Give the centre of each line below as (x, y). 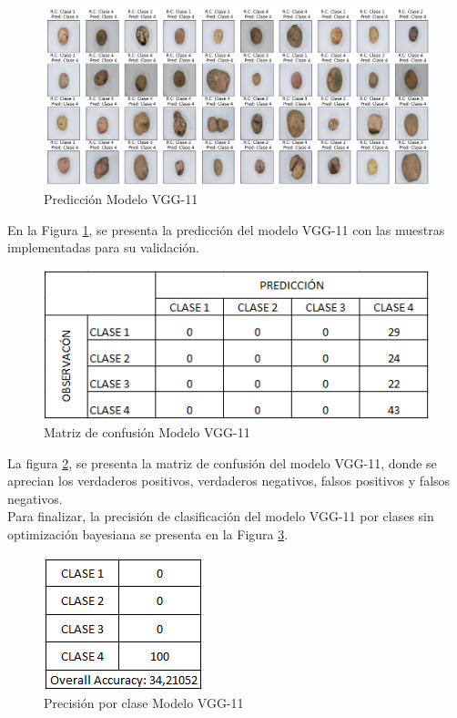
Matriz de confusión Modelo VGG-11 (147, 432)
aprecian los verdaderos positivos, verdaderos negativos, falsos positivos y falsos (229, 481)
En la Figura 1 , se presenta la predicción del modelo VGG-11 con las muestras (226, 229)
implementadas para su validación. (103, 247)
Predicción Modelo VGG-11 (121, 199)
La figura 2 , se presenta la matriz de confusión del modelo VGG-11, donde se (222, 462)
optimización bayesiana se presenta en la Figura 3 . (148, 533)
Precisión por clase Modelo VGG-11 (144, 703)
